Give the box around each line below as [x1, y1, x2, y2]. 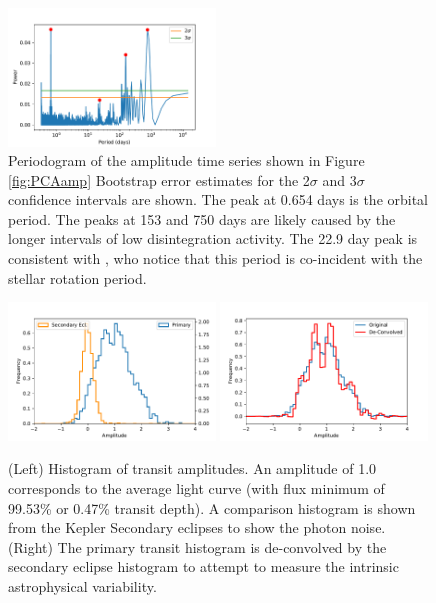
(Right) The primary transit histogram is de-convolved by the [8, 536, 387, 557]
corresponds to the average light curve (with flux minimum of [8, 477, 385, 498]
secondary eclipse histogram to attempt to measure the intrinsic [8, 556, 399, 577]
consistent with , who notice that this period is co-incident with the [8, 248, 423, 269]
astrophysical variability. [8, 575, 157, 596]
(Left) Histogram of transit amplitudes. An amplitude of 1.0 [8, 458, 377, 479]
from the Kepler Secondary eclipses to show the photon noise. [8, 517, 386, 538]
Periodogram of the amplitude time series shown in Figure [8, 150, 365, 171]
